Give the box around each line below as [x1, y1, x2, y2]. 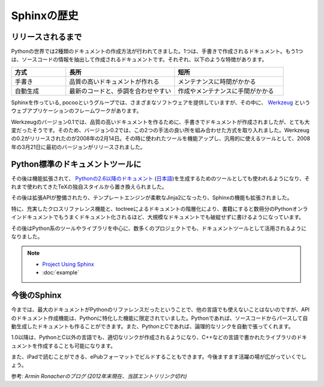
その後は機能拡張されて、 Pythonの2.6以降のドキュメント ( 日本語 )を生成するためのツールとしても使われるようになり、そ [11, 174, 310, 182]
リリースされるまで [11, 32, 82, 42]
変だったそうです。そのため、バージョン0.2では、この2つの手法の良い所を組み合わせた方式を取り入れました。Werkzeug [11, 126, 310, 134]
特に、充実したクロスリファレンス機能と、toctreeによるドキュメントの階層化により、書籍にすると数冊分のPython [11, 205, 292, 212]
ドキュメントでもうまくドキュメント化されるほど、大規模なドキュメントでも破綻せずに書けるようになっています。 [21, 213, 304, 221]
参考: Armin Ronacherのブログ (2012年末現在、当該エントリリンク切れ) [11, 372, 187, 380]
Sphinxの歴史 [11, 9, 79, 22]
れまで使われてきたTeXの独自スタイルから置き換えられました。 [11, 183, 167, 191]
